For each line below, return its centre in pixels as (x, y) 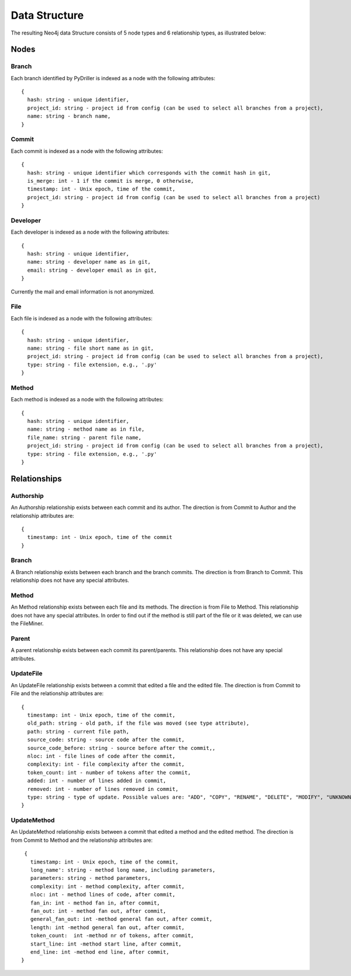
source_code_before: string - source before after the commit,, (121, 748)
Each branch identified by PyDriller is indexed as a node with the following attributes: (113, 78)
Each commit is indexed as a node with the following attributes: (87, 151)
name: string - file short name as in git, (91, 348)
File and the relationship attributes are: (57, 694)
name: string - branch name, (69, 116)
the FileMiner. (27, 623)
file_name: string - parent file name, (84, 437)
